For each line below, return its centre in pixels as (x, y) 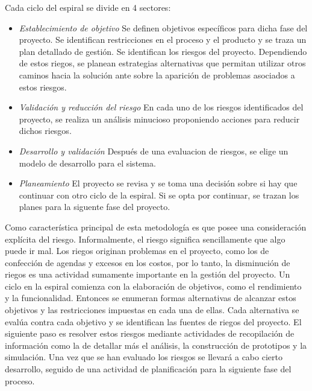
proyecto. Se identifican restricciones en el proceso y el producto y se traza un (163, 40)
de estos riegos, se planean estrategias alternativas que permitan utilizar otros (162, 63)
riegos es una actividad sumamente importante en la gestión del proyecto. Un (148, 274)
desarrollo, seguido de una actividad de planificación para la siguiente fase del (148, 369)
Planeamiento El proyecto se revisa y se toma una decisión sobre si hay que (158, 183)
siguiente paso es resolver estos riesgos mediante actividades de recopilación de (150, 333)
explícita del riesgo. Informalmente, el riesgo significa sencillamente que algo (145, 239)
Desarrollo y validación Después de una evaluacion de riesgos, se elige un (154, 151)
